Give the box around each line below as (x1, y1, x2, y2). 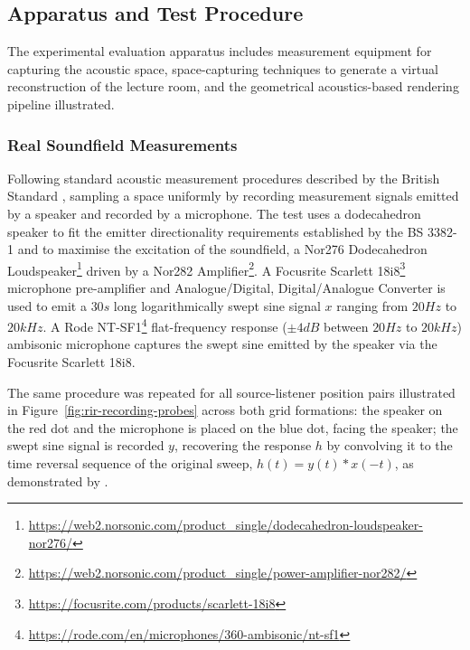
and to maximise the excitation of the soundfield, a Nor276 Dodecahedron (17, 240, 428, 259)
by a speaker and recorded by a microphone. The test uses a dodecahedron (7, 203, 421, 222)
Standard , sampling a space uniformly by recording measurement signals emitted (7, 186, 459, 205)
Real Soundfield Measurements (7, 133, 238, 155)
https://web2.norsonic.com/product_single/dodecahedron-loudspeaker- (28, 515, 423, 534)
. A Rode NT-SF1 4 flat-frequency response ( (42, 315, 287, 335)
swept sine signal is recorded (7, 436, 164, 455)
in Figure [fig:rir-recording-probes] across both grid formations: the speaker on (7, 400, 443, 419)
